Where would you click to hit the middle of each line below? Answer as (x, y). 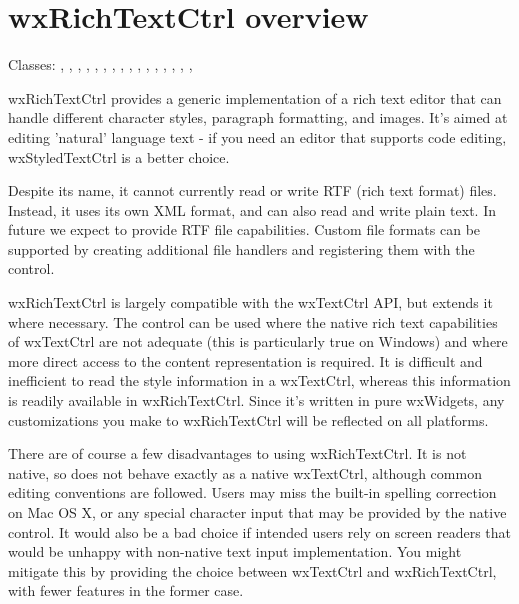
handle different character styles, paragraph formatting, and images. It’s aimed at (258, 117)
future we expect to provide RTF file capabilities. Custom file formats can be (244, 229)
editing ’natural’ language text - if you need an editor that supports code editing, (257, 136)
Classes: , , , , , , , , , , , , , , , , (100, 64)
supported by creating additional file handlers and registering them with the (241, 248)
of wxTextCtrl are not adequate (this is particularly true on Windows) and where (258, 341)
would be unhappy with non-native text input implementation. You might (235, 551)
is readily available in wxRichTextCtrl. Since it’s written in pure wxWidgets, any (256, 400)
